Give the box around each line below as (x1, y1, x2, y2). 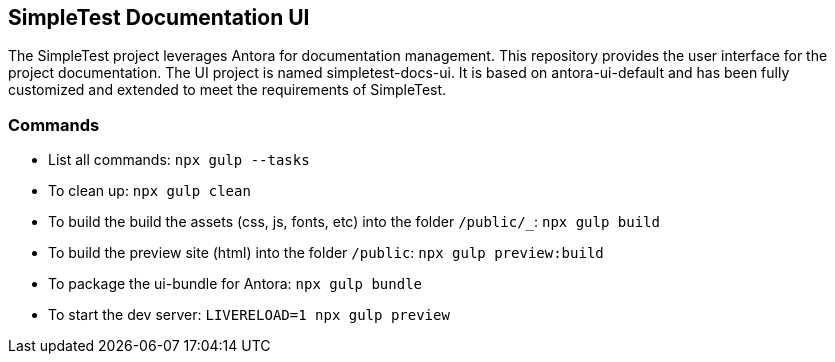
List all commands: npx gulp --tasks (48, 151, 310, 169)
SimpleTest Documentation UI (8, 5, 310, 30)
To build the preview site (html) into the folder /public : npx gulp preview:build (48, 244, 604, 262)
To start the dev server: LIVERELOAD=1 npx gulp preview (48, 306, 450, 324)
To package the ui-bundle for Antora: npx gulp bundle (48, 275, 423, 293)
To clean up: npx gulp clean (48, 182, 251, 200)
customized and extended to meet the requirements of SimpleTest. (8, 81, 447, 99)
